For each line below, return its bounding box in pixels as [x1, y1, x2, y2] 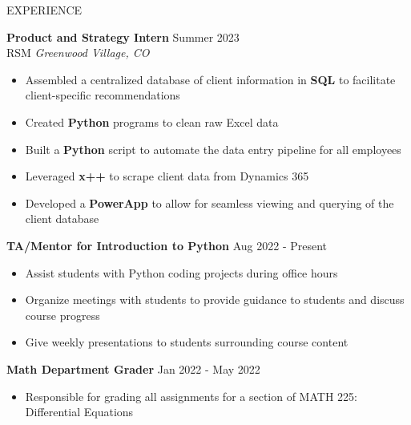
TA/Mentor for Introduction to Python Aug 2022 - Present [6, 237, 328, 253]
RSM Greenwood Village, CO [6, 44, 150, 61]
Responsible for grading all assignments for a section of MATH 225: [25, 387, 357, 404]
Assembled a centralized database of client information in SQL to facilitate [25, 71, 396, 87]
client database [25, 210, 99, 227]
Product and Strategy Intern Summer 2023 [6, 28, 240, 45]
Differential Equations [25, 403, 134, 420]
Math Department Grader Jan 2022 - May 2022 [6, 360, 260, 377]
